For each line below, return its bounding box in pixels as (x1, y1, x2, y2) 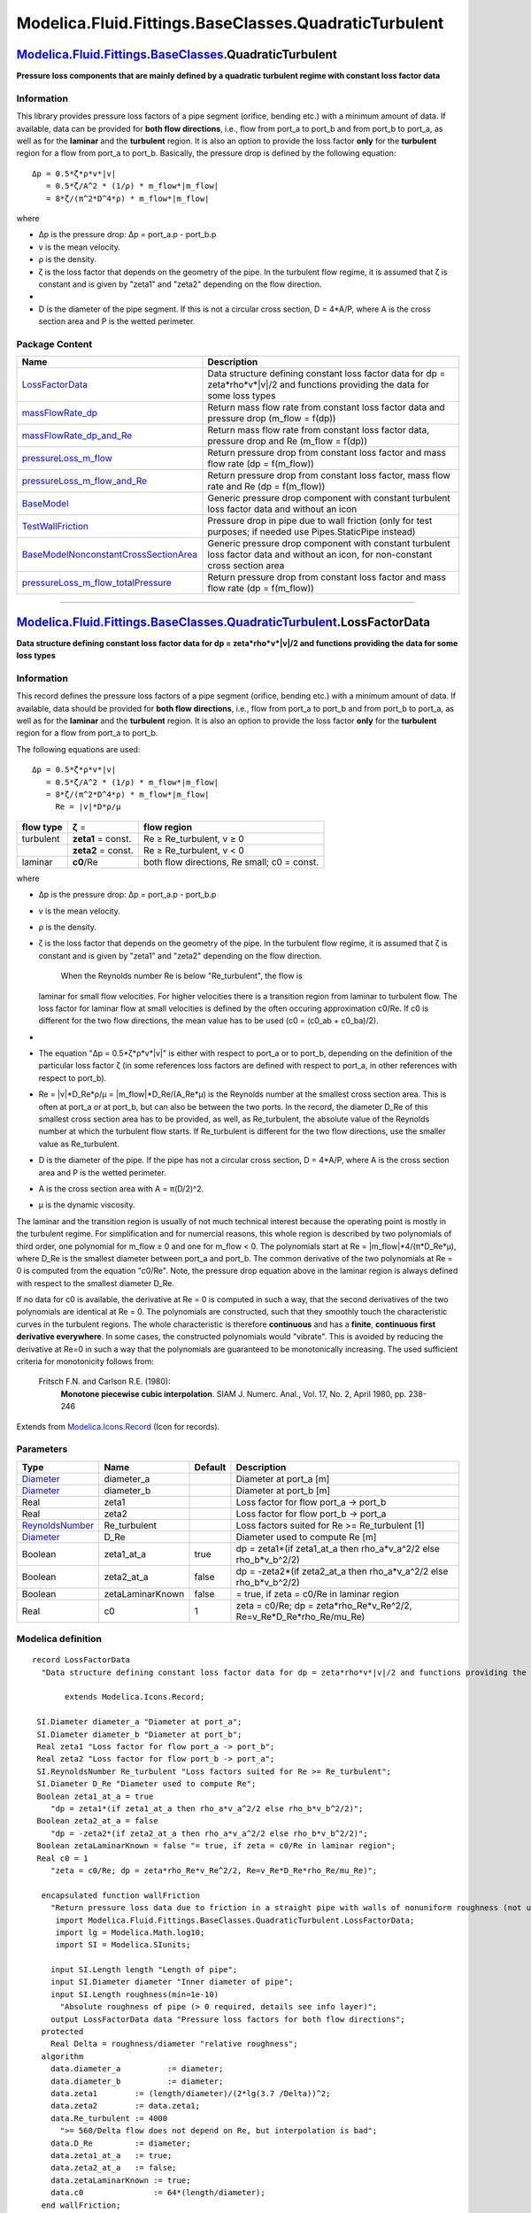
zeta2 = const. (72, 844, 135, 856)
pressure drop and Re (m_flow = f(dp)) (207, 435, 367, 447)
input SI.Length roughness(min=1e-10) (50, 1989, 219, 2000)
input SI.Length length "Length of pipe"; (50, 1965, 238, 1975)
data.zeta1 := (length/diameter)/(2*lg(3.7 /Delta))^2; (50, 2088, 331, 2098)
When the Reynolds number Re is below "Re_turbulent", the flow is (60, 970, 303, 982)
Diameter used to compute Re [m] (235, 1531, 377, 1543)
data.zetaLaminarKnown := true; (50, 2175, 191, 2186)
